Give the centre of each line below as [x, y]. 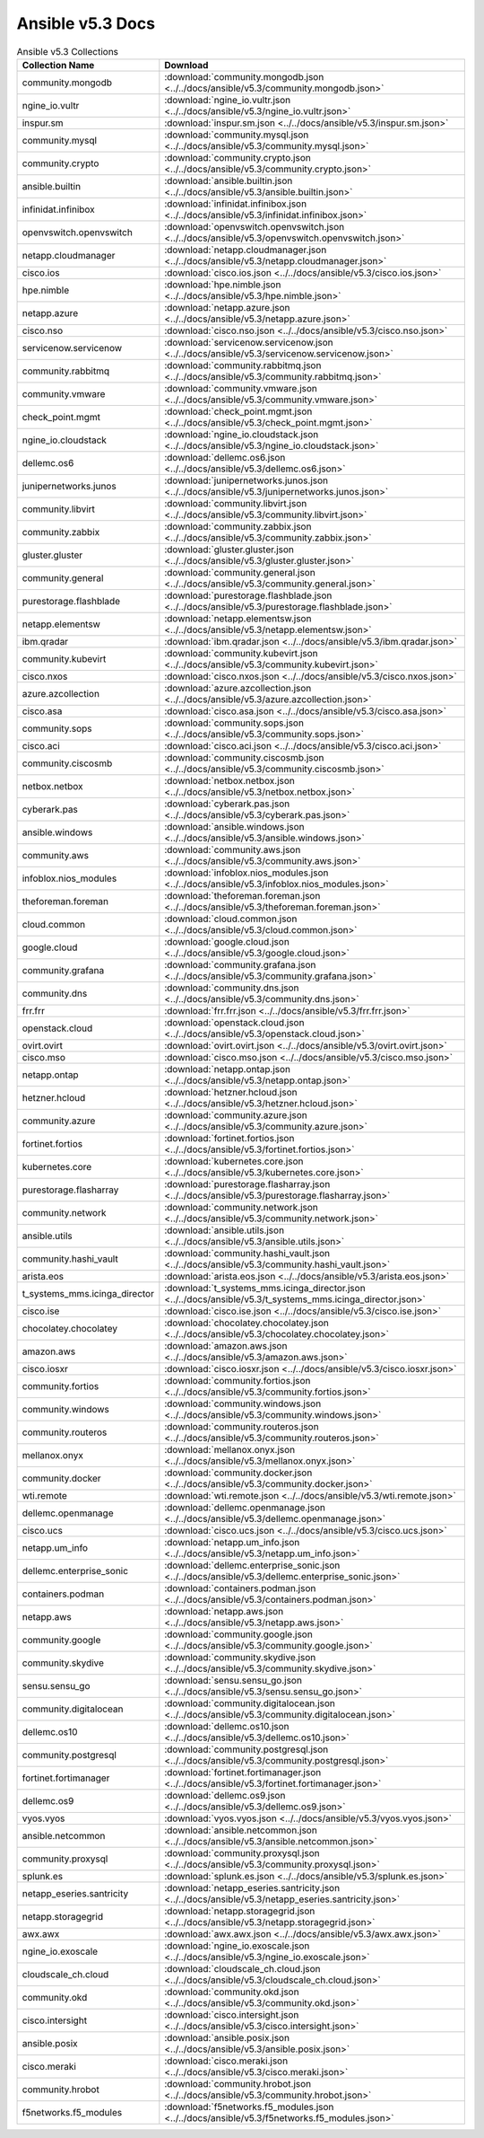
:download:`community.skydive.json [240, 1657]
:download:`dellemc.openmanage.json [245, 1507]
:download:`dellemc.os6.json [225, 457]
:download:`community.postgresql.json [246, 1749]
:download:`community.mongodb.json [244, 76]
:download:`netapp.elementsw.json [238, 618]
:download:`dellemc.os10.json [227, 1726]
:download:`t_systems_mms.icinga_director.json [265, 1288]
